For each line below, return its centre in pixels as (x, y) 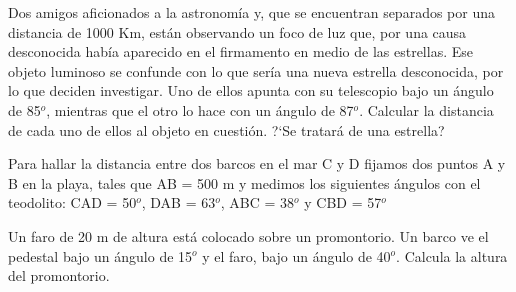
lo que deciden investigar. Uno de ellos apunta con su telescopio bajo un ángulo (251, 90)
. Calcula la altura (452, 255)
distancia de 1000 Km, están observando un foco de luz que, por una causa (237, 31)
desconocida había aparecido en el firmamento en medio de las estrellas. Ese (240, 51)
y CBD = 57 (343, 202)
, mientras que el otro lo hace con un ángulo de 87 (200, 109)
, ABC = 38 (257, 202)
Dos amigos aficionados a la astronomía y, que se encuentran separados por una (251, 12)
